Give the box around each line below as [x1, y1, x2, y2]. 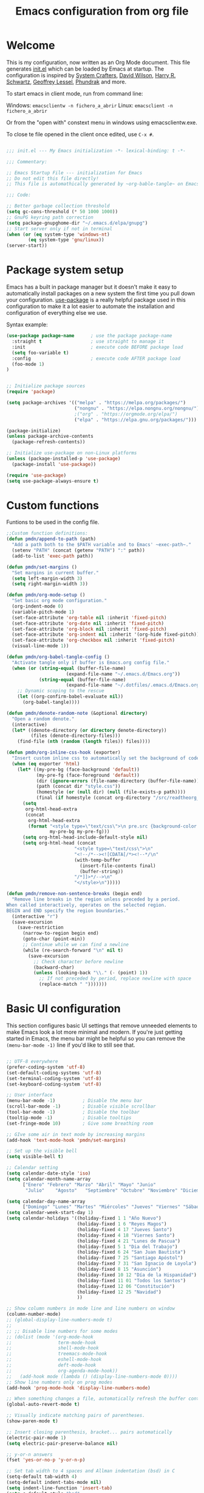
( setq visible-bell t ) [6, 1154, 64, 1160]
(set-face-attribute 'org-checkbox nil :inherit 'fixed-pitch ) [12, 638, 175, 644]
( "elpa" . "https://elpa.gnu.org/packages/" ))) [73, 416, 197, 423]
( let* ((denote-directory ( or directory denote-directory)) [12, 727, 167, 733]
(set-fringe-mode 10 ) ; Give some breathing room [6, 1120, 154, 1126]
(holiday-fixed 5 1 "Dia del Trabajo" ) [76, 1243, 178, 1249]
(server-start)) [6, 242, 47, 249]
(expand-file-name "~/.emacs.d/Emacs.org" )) [66, 671, 181, 677]
